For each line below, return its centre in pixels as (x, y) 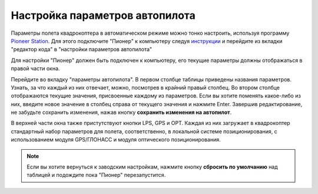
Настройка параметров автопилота (103, 15)
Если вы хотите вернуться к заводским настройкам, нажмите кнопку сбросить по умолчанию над (152, 167)
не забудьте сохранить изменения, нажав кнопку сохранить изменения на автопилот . (121, 113)
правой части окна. (35, 68)
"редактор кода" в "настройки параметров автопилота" (82, 50)
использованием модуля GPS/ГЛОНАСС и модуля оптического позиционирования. (116, 140)
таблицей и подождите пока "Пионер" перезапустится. (96, 175)
